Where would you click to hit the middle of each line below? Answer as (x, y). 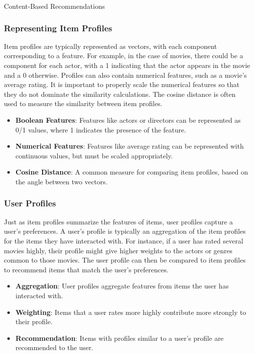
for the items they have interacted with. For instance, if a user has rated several (124, 240)
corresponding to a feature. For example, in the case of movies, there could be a (124, 55)
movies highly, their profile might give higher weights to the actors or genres (118, 250)
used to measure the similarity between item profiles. (83, 103)
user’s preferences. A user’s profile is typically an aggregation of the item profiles (125, 231)
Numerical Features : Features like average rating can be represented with (129, 146)
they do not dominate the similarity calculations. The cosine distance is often (120, 94)
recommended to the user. (54, 347)
